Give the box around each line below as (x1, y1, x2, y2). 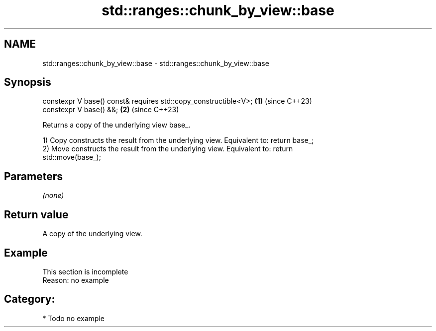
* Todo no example (42, 314, 105, 323)
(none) (42, 191, 64, 200)
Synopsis (4, 76, 51, 89)
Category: (4, 293, 55, 306)
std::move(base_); (42, 153, 101, 162)
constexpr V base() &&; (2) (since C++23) (42, 105, 179, 114)
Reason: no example (42, 275, 109, 284)
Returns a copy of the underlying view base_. (42, 121, 191, 130)
